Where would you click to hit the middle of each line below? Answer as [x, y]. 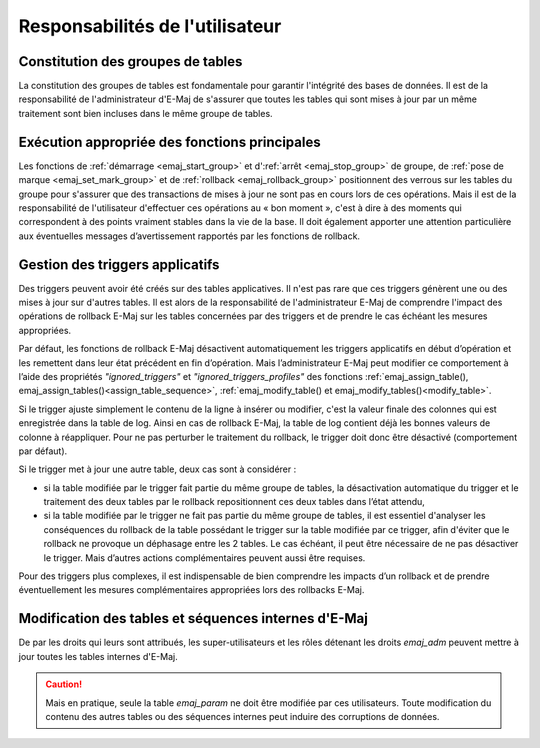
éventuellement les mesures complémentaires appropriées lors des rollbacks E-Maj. [191, 590]
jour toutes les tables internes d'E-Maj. [98, 656]
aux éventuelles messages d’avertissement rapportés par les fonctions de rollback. [189, 236]
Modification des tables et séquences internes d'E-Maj [193, 618]
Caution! [64, 684]
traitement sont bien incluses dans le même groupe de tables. [146, 113]
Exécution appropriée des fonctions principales [169, 141]
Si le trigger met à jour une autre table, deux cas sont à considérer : [157, 469]
